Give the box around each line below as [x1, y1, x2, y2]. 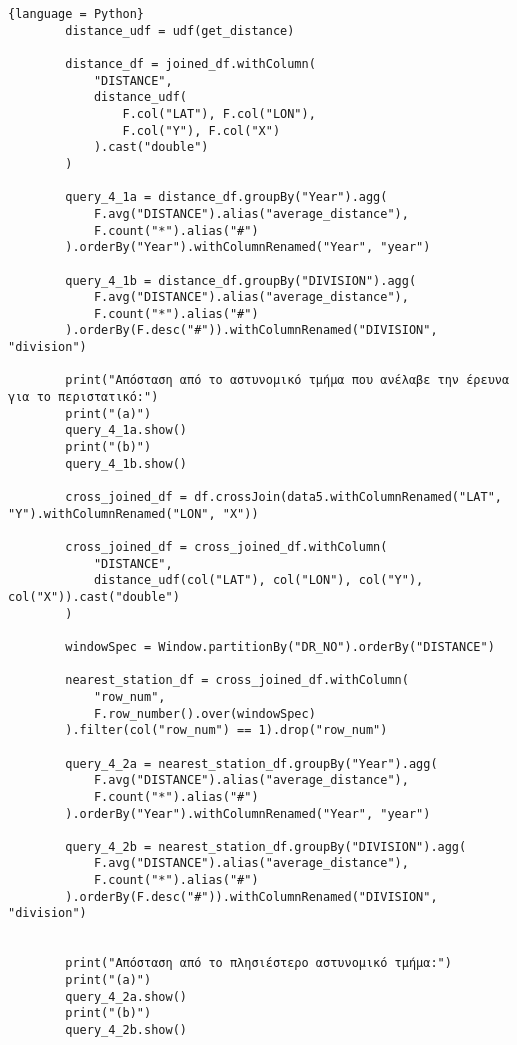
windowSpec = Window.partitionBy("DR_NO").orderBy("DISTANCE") [65, 639, 495, 654]
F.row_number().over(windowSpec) [93, 706, 316, 721]
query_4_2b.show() [65, 1023, 187, 1038]
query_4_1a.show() [65, 423, 187, 438]
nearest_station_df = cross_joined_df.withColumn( [65, 673, 409, 688]
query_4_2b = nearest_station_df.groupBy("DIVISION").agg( [65, 839, 467, 854]
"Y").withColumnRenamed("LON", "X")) [8, 506, 259, 521]
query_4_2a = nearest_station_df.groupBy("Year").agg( [65, 756, 438, 771]
